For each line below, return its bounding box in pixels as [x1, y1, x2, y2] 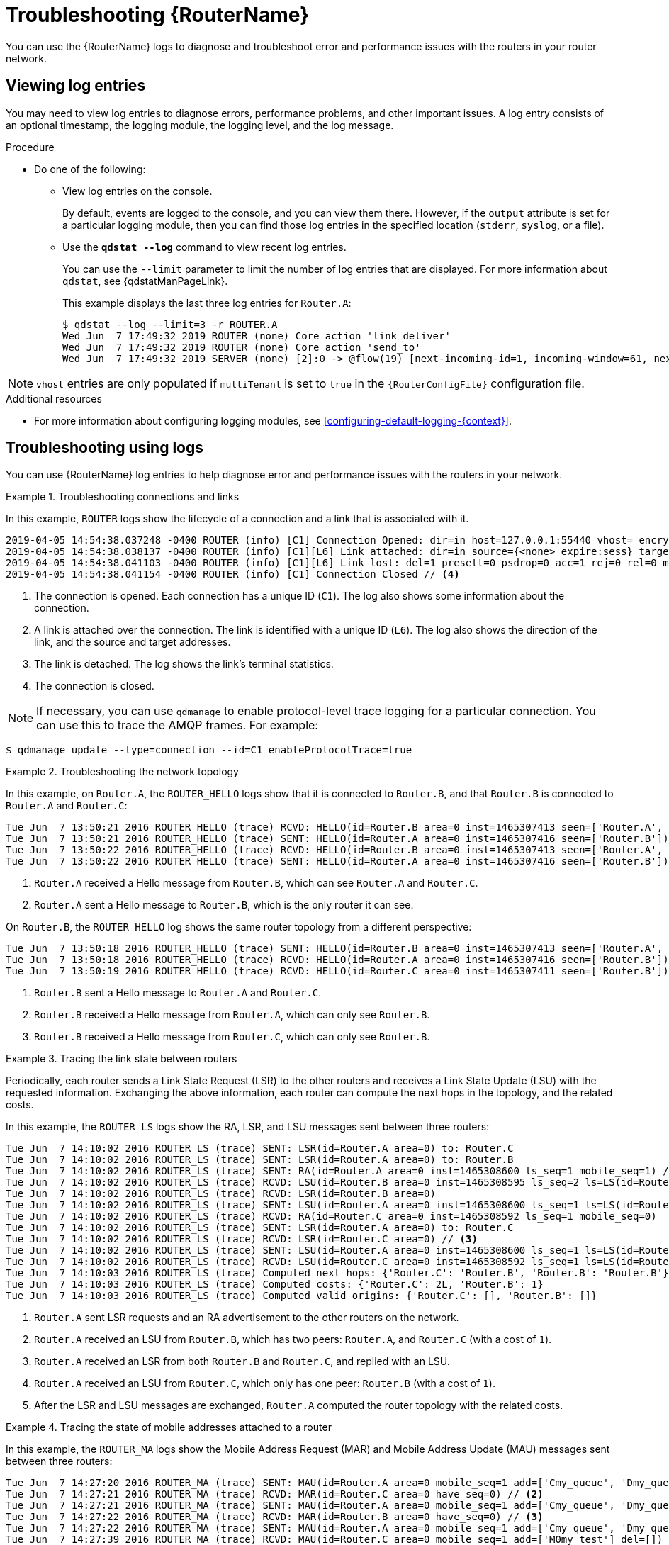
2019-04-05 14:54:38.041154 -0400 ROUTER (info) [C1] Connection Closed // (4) [6, 568, 460, 580]
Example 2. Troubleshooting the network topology [6, 765, 239, 778]
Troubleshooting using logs [6, 439, 203, 457]
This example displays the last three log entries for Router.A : [62, 296, 352, 309]
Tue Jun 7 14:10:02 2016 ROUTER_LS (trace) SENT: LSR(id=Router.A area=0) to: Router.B [6, 1154, 514, 1166]
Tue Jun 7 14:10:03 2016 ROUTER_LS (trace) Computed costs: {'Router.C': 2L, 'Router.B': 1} [6, 1279, 544, 1291]
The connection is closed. [34, 680, 154, 692]
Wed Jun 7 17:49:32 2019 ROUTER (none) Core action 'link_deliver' [62, 330, 451, 342]
